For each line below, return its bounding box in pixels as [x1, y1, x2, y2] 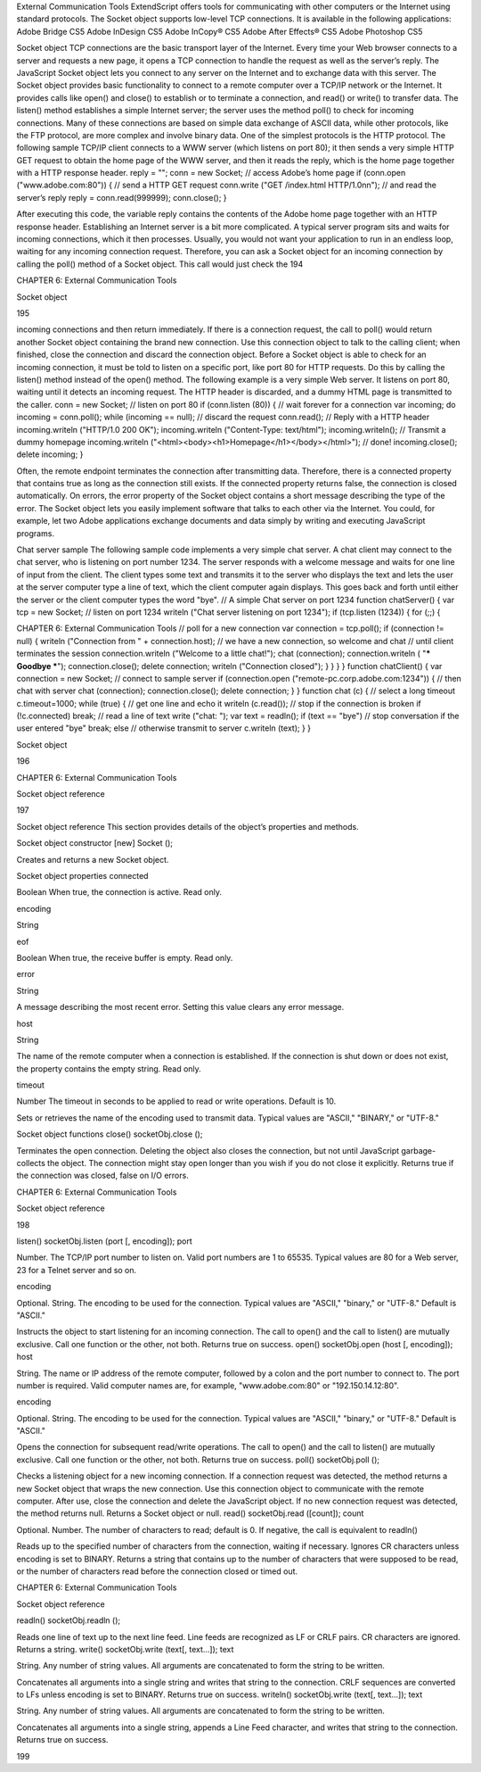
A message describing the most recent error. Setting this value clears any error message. [16, 1002, 345, 1013]
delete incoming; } [16, 449, 84, 460]
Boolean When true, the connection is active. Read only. [16, 887, 223, 898]
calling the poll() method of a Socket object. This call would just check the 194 [16, 259, 304, 269]
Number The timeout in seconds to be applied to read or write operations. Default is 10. [16, 1096, 337, 1106]
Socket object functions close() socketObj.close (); [16, 1129, 203, 1139]
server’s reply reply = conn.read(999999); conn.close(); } [16, 192, 227, 203]
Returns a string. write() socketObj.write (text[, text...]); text [16, 1644, 234, 1654]
